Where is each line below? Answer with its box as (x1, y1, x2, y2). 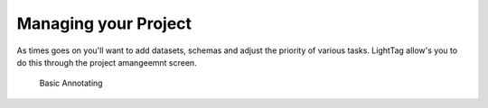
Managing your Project (16, 13, 192, 33)
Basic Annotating (39, 77, 103, 89)
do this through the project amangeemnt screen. (16, 57, 198, 67)
